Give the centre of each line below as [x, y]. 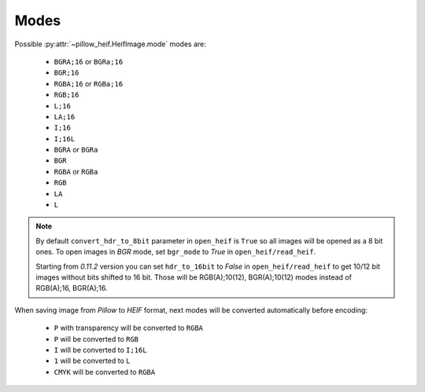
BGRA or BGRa [76, 150]
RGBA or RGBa [76, 171]
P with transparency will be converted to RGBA [129, 328]
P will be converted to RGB [96, 339]
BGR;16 [67, 73]
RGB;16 [67, 95]
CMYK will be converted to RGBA [105, 372]
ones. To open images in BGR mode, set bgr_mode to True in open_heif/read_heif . [176, 252]
